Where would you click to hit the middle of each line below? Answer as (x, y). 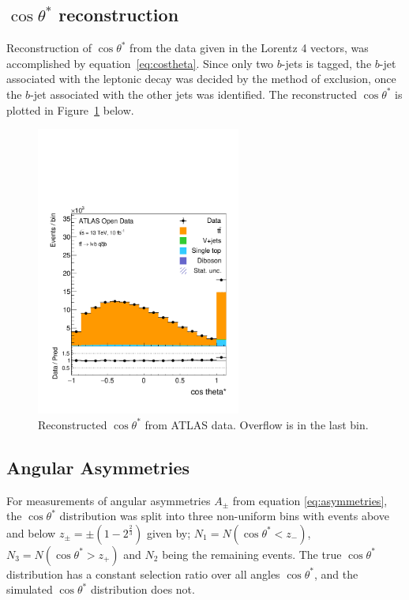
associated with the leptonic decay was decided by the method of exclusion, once (201, 79)
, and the (336, 574)
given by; (169, 532)
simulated (30, 589)
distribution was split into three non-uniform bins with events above (224, 516)
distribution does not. (143, 589)
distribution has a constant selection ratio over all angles (143, 574)
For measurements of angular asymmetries (109, 500)
